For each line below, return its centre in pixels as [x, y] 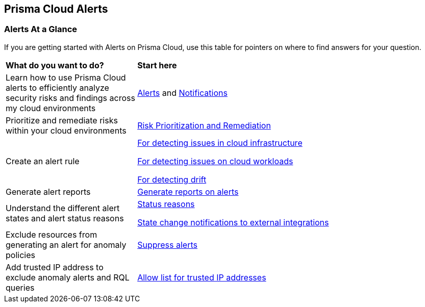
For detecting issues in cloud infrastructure [220, 143]
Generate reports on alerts [188, 191]
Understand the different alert [63, 208]
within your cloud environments [66, 130]
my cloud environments [51, 108]
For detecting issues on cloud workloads [215, 161]
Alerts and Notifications [182, 93]
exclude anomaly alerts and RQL [68, 277]
